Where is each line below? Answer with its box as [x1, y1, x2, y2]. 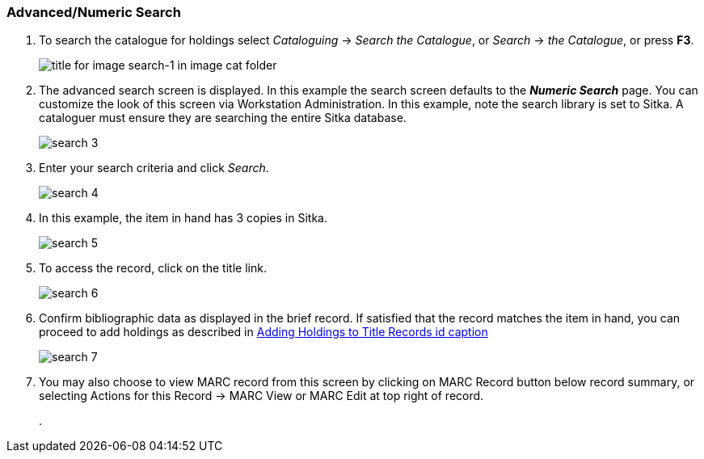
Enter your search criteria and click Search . [39, 161, 269, 175]
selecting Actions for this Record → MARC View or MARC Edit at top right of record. [39, 389, 484, 403]
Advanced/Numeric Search [6, 4, 181, 20]
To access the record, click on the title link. [39, 261, 267, 276]
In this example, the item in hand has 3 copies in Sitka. [39, 211, 327, 225]
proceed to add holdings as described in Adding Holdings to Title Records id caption [39, 325, 488, 339]
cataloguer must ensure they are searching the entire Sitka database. [39, 111, 407, 125]
